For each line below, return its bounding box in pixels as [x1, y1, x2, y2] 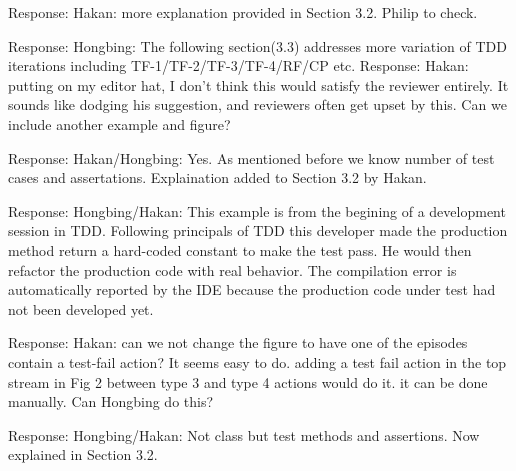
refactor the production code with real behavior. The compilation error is [8, 259, 457, 280]
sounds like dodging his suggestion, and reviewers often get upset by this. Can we [8, 94, 507, 115]
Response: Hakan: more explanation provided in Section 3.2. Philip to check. [8, 2, 478, 22]
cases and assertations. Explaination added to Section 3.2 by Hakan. [8, 167, 427, 188]
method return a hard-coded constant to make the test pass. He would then [8, 239, 472, 260]
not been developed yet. [8, 298, 154, 319]
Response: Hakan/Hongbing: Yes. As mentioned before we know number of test [8, 147, 495, 168]
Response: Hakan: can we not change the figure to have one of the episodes [8, 332, 468, 353]
